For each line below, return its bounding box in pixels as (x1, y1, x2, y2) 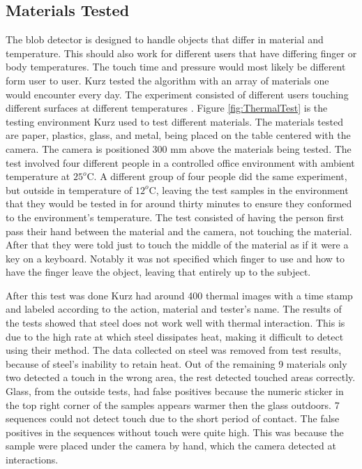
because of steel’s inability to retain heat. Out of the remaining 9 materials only (6, 356, 347, 371)
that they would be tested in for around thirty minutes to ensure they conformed (6, 196, 352, 211)
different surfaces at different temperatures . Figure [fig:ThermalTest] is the (6, 100, 328, 115)
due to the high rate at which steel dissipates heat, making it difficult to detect (6, 329, 344, 343)
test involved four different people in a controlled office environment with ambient (6, 155, 355, 170)
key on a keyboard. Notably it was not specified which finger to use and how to (6, 251, 345, 265)
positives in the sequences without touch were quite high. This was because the (6, 424, 344, 439)
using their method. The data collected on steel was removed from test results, (6, 343, 342, 357)
